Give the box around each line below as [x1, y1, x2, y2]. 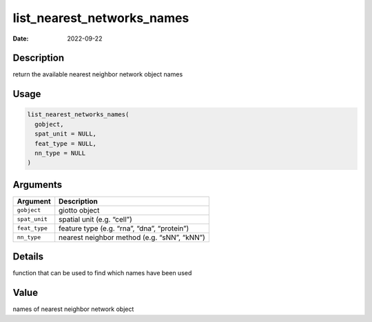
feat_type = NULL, [34, 140, 96, 147]
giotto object [59, 205, 100, 215]
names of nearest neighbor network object [12, 305, 134, 313]
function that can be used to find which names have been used [12, 269, 192, 277]
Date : [12, 34, 29, 43]
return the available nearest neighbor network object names [12, 70, 183, 78]
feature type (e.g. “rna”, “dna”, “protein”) [59, 224, 189, 233]
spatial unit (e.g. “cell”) [59, 214, 132, 224]
